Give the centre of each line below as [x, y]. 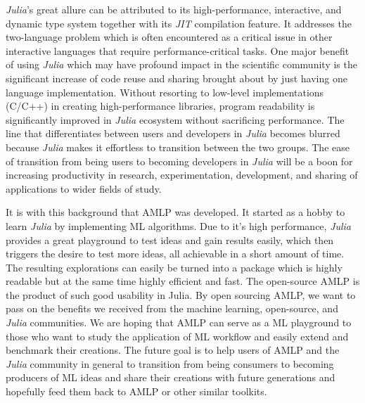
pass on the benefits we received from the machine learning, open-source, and [172, 308]
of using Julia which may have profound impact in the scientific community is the [181, 64]
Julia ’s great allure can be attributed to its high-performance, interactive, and [174, 9]
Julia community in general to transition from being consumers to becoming [170, 363]
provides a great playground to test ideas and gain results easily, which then [170, 239]
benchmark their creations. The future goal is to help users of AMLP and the [173, 350]
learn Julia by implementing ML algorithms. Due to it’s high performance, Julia [179, 225]
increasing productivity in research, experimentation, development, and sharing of [182, 175]
